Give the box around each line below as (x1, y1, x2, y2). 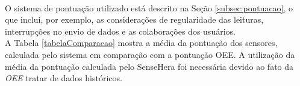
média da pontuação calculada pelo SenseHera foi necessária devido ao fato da (5, 60, 294, 72)
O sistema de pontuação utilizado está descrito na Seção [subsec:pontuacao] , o (5, 1, 293, 14)
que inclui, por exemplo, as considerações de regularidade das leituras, (5, 13, 264, 26)
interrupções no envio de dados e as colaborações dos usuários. (5, 24, 236, 37)
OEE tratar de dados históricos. (5, 72, 122, 84)
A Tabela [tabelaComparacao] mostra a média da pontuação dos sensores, (5, 36, 278, 49)
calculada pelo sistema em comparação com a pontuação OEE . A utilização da (5, 48, 295, 60)
